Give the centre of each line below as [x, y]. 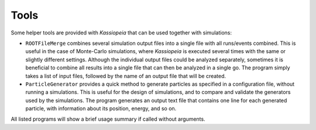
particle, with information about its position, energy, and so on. [101, 108]
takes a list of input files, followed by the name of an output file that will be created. [126, 76]
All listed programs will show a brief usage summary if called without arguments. [108, 119]
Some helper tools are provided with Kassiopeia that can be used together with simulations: [121, 33]
